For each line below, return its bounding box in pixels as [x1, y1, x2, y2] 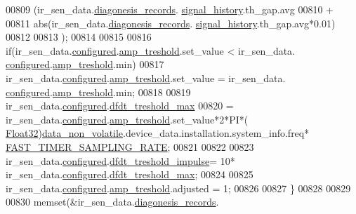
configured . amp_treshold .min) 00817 [6, 57, 164, 72]
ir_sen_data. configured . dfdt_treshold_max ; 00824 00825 [6, 167, 253, 182]
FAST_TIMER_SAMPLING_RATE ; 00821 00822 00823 [6, 139, 254, 154]
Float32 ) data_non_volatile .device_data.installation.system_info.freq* [6, 126, 310, 140]
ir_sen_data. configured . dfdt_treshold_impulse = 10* [6, 153, 235, 168]
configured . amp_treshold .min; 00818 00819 [6, 84, 191, 99]
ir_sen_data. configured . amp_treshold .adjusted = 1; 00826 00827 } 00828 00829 [6, 180, 351, 195]
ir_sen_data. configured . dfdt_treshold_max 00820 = [6, 98, 234, 113]
